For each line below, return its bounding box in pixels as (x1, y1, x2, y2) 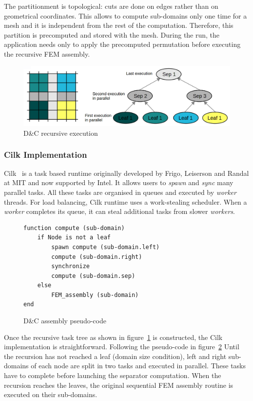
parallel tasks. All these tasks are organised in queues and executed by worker (4, 187, 236, 197)
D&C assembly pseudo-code (23, 316, 106, 326)
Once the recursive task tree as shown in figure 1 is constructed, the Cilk (4, 332, 223, 342)
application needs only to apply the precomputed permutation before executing (4, 39, 241, 49)
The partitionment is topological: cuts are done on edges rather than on (4, 1, 218, 11)
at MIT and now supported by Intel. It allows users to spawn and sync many (4, 177, 234, 188)
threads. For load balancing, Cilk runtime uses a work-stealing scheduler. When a (4, 196, 247, 207)
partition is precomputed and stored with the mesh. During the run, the (4, 29, 220, 40)
